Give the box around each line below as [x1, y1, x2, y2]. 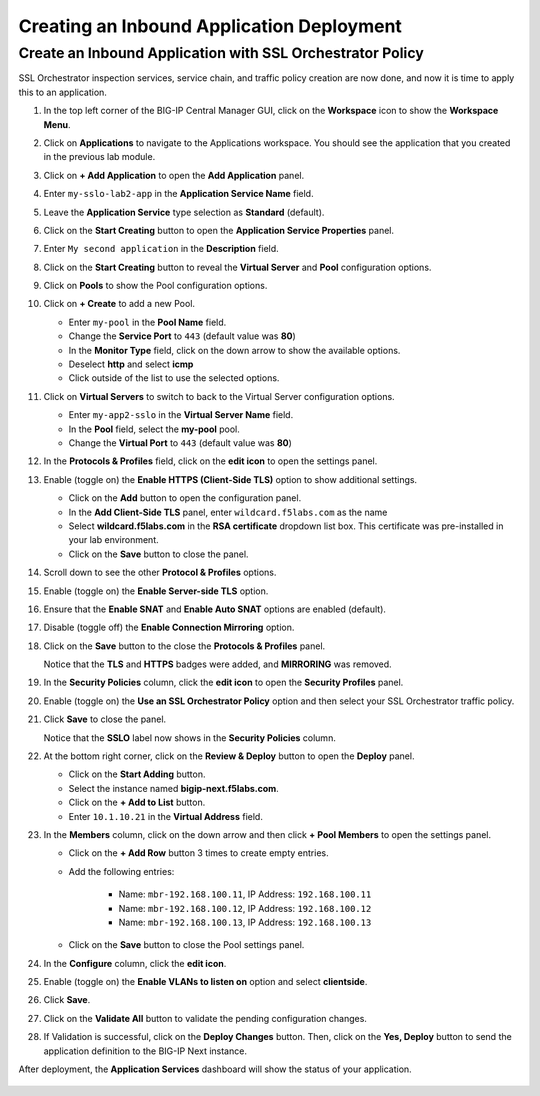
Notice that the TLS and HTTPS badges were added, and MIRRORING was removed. [43, 658, 392, 670]
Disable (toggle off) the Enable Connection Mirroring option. [43, 621, 295, 634]
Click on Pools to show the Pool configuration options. [43, 280, 268, 292]
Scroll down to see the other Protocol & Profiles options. [43, 566, 277, 579]
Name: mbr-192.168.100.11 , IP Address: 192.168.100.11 [118, 888, 372, 900]
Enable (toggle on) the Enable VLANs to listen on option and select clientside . [43, 976, 368, 988]
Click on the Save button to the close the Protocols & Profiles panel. [43, 640, 326, 652]
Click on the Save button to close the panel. [68, 548, 249, 560]
